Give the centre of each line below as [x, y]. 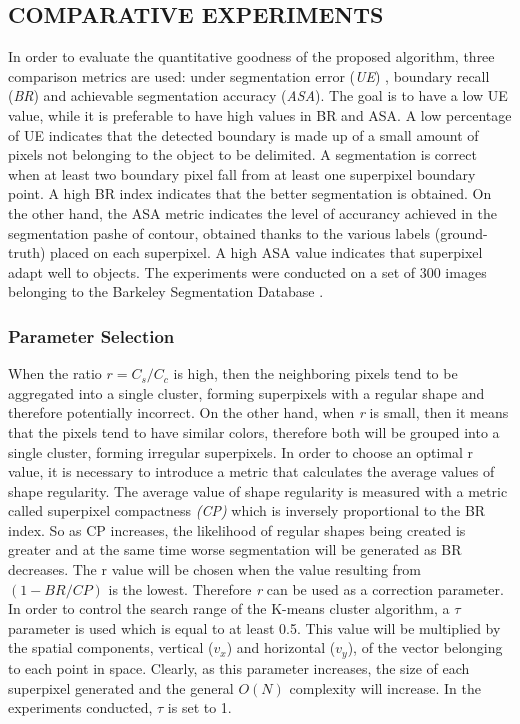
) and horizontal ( [281, 647]
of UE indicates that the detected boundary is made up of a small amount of [243, 134]
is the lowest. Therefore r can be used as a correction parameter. [306, 588]
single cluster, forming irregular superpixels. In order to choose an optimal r [241, 451]
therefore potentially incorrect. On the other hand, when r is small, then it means [258, 412]
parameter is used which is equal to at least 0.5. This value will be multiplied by [254, 627]
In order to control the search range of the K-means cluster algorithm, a [229, 608]
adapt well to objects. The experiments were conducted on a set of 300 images [247, 271]
